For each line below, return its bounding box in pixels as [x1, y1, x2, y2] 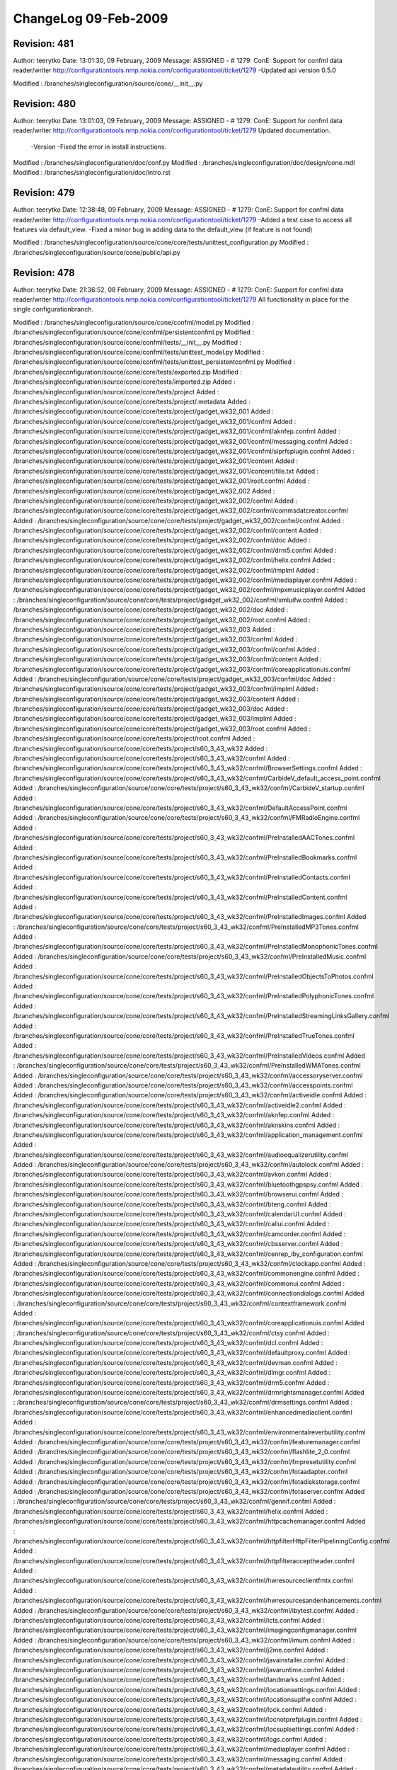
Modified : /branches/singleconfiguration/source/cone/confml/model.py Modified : [13, 318, 255, 326]
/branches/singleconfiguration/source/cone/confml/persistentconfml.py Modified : [13, 328, 255, 336]
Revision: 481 [13, 38, 74, 50]
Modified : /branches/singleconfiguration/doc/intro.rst [13, 169, 171, 177]
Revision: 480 [13, 98, 76, 110]
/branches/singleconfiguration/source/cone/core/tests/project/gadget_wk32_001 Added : [13, 407, 274, 416]
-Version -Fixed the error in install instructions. [30, 142, 166, 151]
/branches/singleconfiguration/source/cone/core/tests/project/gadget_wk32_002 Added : [13, 486, 275, 495]
